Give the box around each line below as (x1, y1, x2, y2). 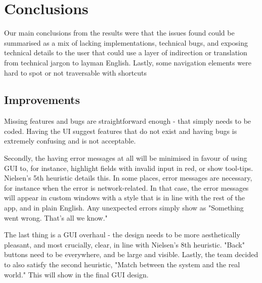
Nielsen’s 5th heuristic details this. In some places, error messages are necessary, (4, 172, 252, 183)
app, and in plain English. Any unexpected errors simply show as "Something (4, 202, 244, 213)
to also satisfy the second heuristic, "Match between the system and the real (4, 259, 240, 270)
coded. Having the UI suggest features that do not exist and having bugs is (4, 125, 237, 136)
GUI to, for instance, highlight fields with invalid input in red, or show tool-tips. (4, 162, 253, 173)
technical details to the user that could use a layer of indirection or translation (4, 47, 247, 58)
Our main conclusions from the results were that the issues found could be (4, 27, 235, 38)
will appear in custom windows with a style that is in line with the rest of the (4, 192, 245, 203)
